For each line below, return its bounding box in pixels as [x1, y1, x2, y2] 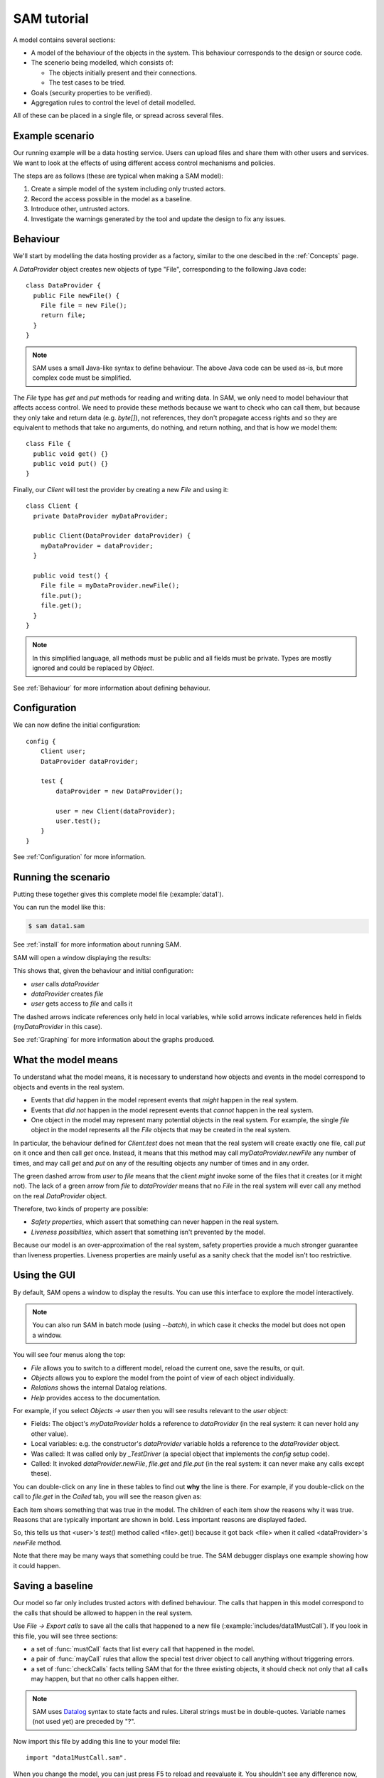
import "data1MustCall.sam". [26, 1754, 127, 1762]
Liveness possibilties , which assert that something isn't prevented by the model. [31, 1228, 266, 1236]
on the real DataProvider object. [13, 1191, 107, 1200]
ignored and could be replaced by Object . [32, 664, 154, 672]
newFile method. [13, 1538, 62, 1547]
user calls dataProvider [31, 979, 100, 988]
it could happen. [13, 1561, 61, 1570]
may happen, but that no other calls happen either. [31, 1675, 179, 1683]
